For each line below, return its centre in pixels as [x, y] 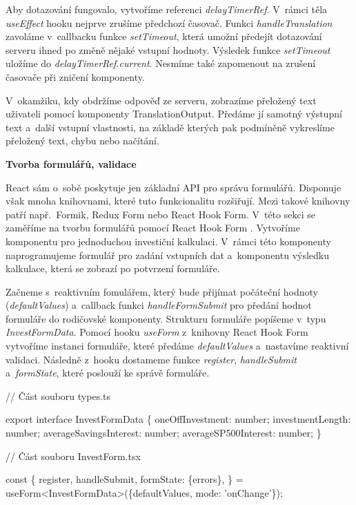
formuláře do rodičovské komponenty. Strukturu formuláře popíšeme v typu [166, 318]
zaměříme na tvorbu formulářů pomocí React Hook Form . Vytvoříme [153, 228]
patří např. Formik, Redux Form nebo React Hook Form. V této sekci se [160, 214]
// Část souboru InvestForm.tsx [73, 456]
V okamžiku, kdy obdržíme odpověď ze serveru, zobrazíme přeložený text [161, 100]
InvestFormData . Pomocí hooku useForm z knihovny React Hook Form [157, 332]
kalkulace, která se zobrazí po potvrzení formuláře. [113, 268]
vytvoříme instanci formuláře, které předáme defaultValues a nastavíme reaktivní [177, 346]
